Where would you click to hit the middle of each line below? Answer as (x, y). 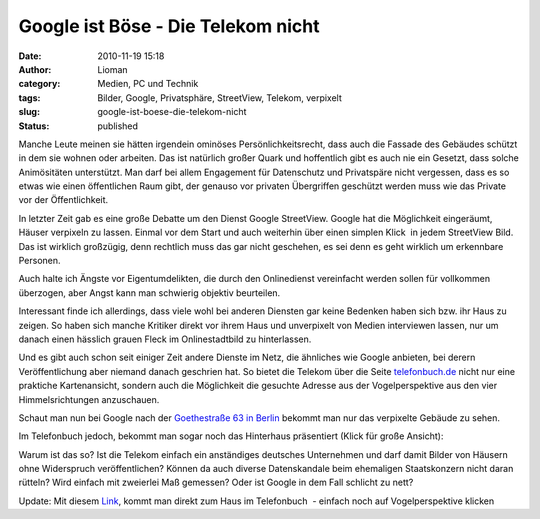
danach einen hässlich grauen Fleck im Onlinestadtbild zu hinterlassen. (165, 339)
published (118, 126)
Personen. (39, 261)
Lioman (113, 69)
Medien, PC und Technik (148, 84)
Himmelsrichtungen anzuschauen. (89, 399)
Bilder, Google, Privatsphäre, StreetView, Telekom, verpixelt (219, 97)
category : (39, 84)
